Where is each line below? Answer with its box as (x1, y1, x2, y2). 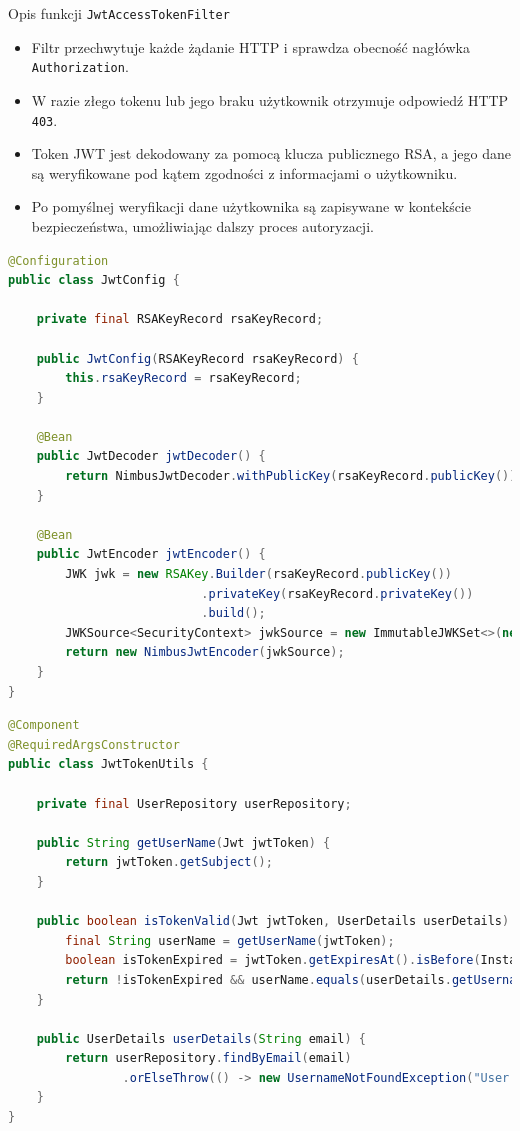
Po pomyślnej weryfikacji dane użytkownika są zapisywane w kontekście (31, 196, 471, 217)
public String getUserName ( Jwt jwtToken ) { (36, 835, 331, 850)
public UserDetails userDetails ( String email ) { (36, 1031, 367, 1046)
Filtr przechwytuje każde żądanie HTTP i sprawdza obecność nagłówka (31, 36, 470, 57)
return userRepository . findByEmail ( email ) (65, 1051, 352, 1066)
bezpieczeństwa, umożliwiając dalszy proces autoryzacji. (31, 215, 374, 236)
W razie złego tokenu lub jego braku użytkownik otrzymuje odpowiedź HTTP (31, 89, 509, 110)
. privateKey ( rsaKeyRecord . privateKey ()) (201, 586, 474, 601)
